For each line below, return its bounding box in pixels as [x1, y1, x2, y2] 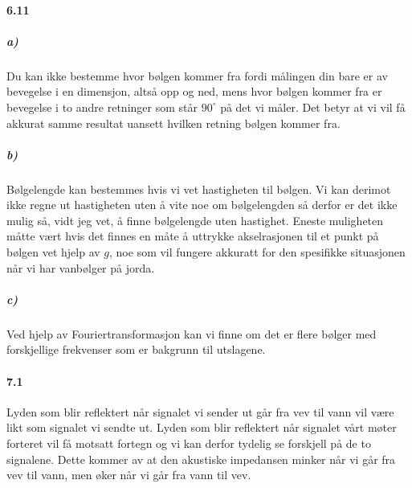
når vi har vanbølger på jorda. [6, 259, 155, 276]
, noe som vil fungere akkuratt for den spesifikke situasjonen [109, 244, 406, 260]
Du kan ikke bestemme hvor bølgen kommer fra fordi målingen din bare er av [6, 67, 388, 84]
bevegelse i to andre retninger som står [6, 98, 198, 115]
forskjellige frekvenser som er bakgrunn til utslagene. [6, 341, 266, 358]
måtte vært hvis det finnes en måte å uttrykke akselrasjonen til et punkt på [6, 228, 379, 244]
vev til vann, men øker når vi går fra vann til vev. [6, 466, 251, 483]
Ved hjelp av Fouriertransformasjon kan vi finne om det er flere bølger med [6, 325, 377, 342]
